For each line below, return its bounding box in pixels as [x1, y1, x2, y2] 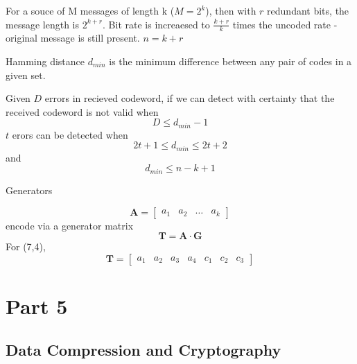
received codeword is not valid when [6, 104, 159, 119]
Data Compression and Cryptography [6, 339, 281, 361]
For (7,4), [6, 239, 46, 254]
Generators [6, 182, 53, 197]
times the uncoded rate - [232, 17, 338, 31]
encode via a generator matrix [6, 218, 134, 232]
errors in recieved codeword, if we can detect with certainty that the [44, 91, 335, 105]
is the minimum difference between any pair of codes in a [109, 54, 352, 69]
